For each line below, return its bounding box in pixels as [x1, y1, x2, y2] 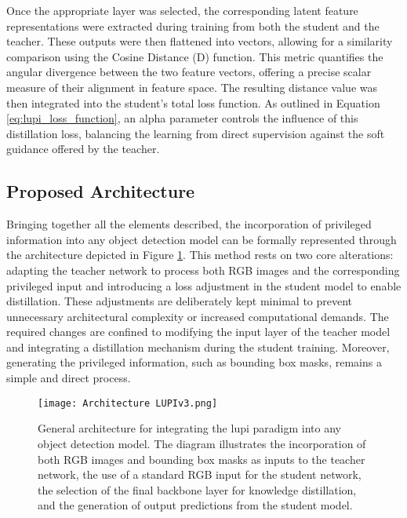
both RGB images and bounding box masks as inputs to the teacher [38, 451, 365, 467]
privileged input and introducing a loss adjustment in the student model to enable [6, 277, 402, 294]
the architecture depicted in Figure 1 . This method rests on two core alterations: [6, 246, 394, 263]
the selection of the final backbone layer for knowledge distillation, [38, 481, 357, 498]
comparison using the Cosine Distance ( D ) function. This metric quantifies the [6, 48, 383, 64]
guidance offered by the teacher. [6, 140, 160, 157]
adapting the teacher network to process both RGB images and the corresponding [6, 261, 400, 278]
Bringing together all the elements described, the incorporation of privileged [6, 216, 372, 232]
